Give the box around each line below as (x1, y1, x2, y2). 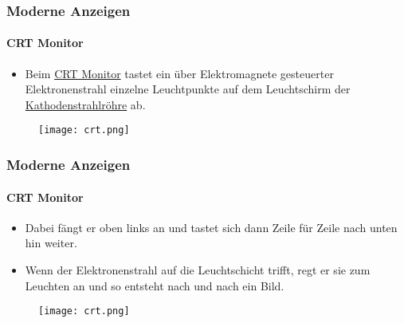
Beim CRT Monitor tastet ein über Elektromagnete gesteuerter (25, 65, 334, 81)
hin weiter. (25, 234, 77, 251)
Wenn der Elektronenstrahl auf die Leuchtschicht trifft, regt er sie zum (25, 261, 371, 278)
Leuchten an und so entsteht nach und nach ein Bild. (25, 277, 284, 293)
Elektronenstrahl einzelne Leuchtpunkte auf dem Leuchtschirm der (25, 81, 351, 97)
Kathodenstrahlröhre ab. (25, 96, 146, 112)
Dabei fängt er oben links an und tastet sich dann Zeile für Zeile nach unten (25, 219, 398, 235)
